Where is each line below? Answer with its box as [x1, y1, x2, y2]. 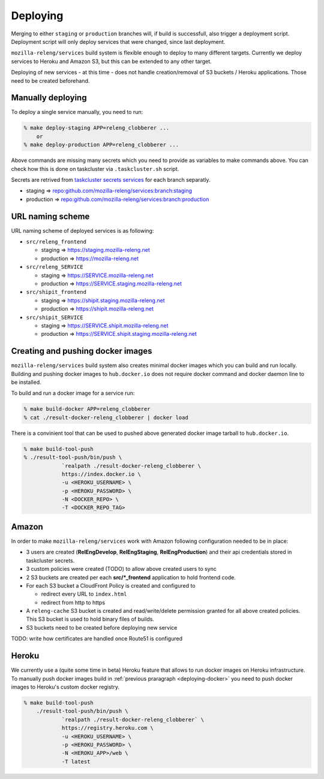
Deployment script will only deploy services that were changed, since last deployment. [11, 38, 226, 45]
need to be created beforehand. [11, 77, 90, 84]
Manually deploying [11, 93, 87, 103]
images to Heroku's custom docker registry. [11, 683, 120, 690]
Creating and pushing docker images [11, 346, 152, 356]
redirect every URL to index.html [41, 591, 127, 598]
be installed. [11, 378, 41, 386]
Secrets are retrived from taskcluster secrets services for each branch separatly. [11, 176, 211, 183]
